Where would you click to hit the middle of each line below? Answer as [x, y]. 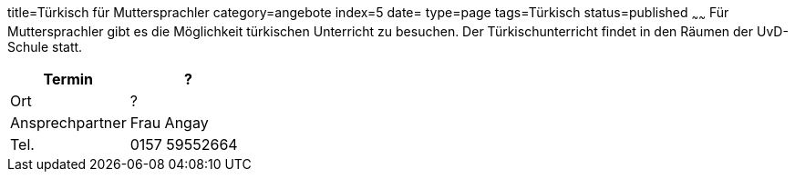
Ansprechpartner [68, 122]
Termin [68, 79]
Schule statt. [45, 46]
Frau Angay [169, 122]
